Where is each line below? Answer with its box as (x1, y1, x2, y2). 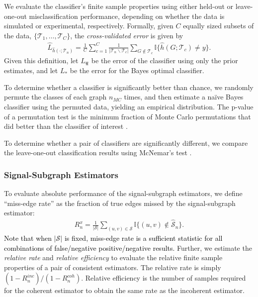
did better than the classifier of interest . (4, 121, 128, 131)
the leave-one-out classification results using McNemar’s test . (4, 147, 192, 158)
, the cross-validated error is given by (70, 30, 183, 40)
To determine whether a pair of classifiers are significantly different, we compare (4, 137, 248, 148)
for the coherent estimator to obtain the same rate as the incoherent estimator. (4, 285, 245, 296)
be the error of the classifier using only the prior (91, 55, 238, 66)
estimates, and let (4, 65, 58, 76)
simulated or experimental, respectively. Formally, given (4, 20, 173, 31)
